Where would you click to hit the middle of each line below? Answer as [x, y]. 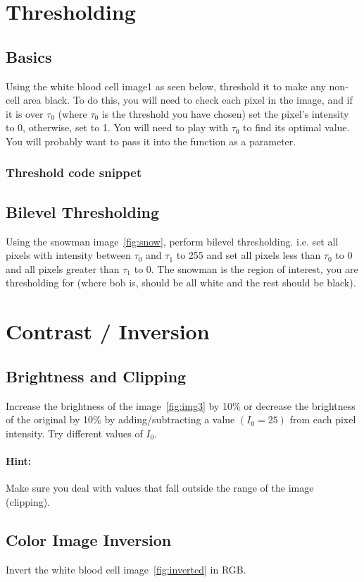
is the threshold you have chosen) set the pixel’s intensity [225, 113]
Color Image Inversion [89, 539]
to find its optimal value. [296, 127]
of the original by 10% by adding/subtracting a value [120, 419]
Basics [29, 56]
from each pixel [323, 419]
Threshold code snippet [74, 172]
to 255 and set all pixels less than [249, 255]
